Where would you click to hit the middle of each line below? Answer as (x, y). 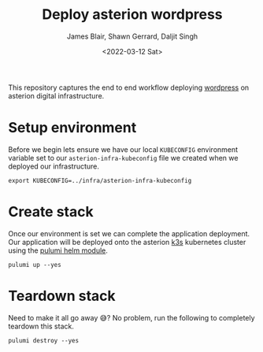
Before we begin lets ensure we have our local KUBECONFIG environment (123, 149)
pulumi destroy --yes (44, 340)
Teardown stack (62, 296)
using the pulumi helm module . (58, 250)
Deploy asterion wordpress (132, 15)
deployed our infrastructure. (54, 166)
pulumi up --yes (35, 265)
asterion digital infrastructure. (56, 95)
